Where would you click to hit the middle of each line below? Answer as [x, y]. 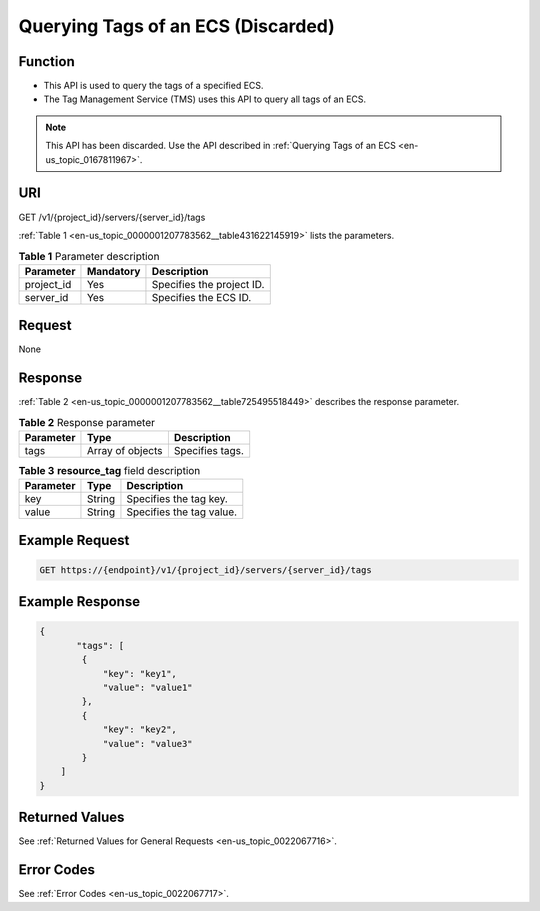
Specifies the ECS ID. [201, 297]
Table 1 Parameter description [89, 256]
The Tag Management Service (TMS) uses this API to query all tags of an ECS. [205, 99]
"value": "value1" [148, 688]
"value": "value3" [148, 743]
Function [46, 61]
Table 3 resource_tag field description [109, 471]
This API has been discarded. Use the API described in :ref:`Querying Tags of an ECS [221, 146]
